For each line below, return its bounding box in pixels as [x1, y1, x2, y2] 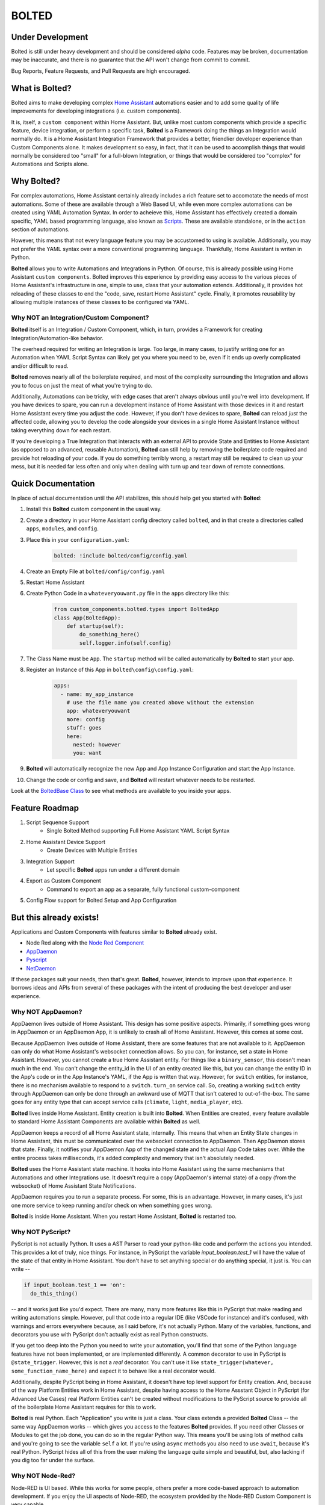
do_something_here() [79, 631, 140, 638]
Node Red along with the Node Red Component [26, 939, 144, 946]
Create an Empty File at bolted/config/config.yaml [26, 568, 166, 575]
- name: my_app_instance [60, 690, 134, 698]
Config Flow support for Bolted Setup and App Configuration [26, 897, 177, 904]
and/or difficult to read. [11, 362, 69, 370]
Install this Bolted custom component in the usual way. [26, 506, 162, 513]
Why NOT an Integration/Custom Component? [11, 313, 149, 321]
